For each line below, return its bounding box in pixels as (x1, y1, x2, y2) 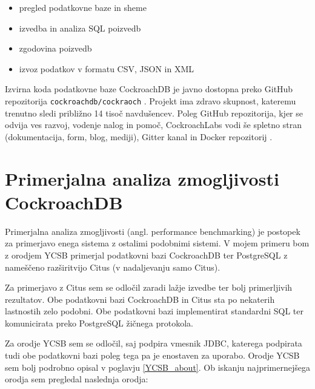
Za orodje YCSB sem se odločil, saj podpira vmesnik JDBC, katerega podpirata (5, 337, 302, 350)
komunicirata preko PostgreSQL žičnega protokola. (5, 316, 193, 329)
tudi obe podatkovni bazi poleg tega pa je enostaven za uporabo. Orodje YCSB (5, 349, 300, 362)
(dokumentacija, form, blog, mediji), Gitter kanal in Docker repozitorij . (5, 130, 273, 143)
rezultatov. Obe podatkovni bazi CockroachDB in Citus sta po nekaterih (5, 293, 275, 305)
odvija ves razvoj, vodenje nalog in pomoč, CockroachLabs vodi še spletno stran (5, 118, 302, 131)
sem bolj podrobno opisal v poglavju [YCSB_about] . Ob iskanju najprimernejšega (5, 360, 310, 373)
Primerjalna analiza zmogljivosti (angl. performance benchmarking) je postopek (5, 225, 300, 237)
